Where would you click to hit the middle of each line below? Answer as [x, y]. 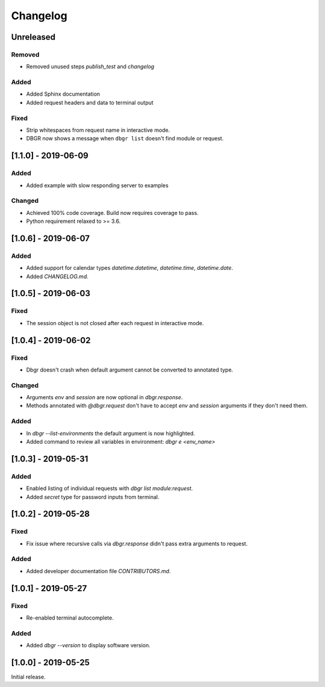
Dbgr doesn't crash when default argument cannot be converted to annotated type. [130, 370]
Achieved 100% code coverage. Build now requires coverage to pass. [112, 213]
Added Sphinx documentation [63, 94]
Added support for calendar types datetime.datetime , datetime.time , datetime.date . [130, 268]
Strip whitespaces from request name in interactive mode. [98, 130]
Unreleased [33, 37]
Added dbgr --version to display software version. [88, 645]
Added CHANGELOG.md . [57, 276]
